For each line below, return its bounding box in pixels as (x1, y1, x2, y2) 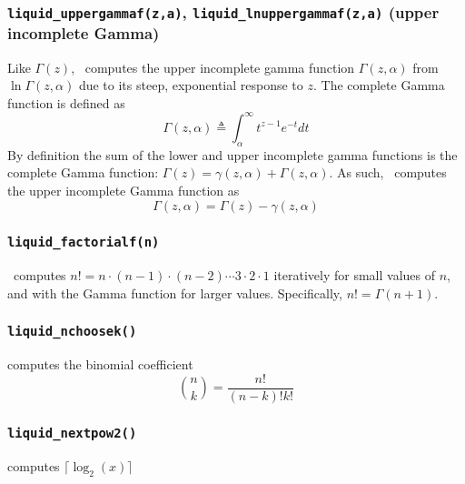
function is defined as (7, 93, 125, 112)
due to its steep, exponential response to (78, 76, 303, 95)
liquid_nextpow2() (7, 425, 137, 440)
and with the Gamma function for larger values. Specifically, (7, 283, 342, 302)
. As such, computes (329, 163, 447, 182)
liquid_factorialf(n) (7, 235, 160, 250)
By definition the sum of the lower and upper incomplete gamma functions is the (7, 145, 458, 164)
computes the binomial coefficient (7, 355, 193, 374)
